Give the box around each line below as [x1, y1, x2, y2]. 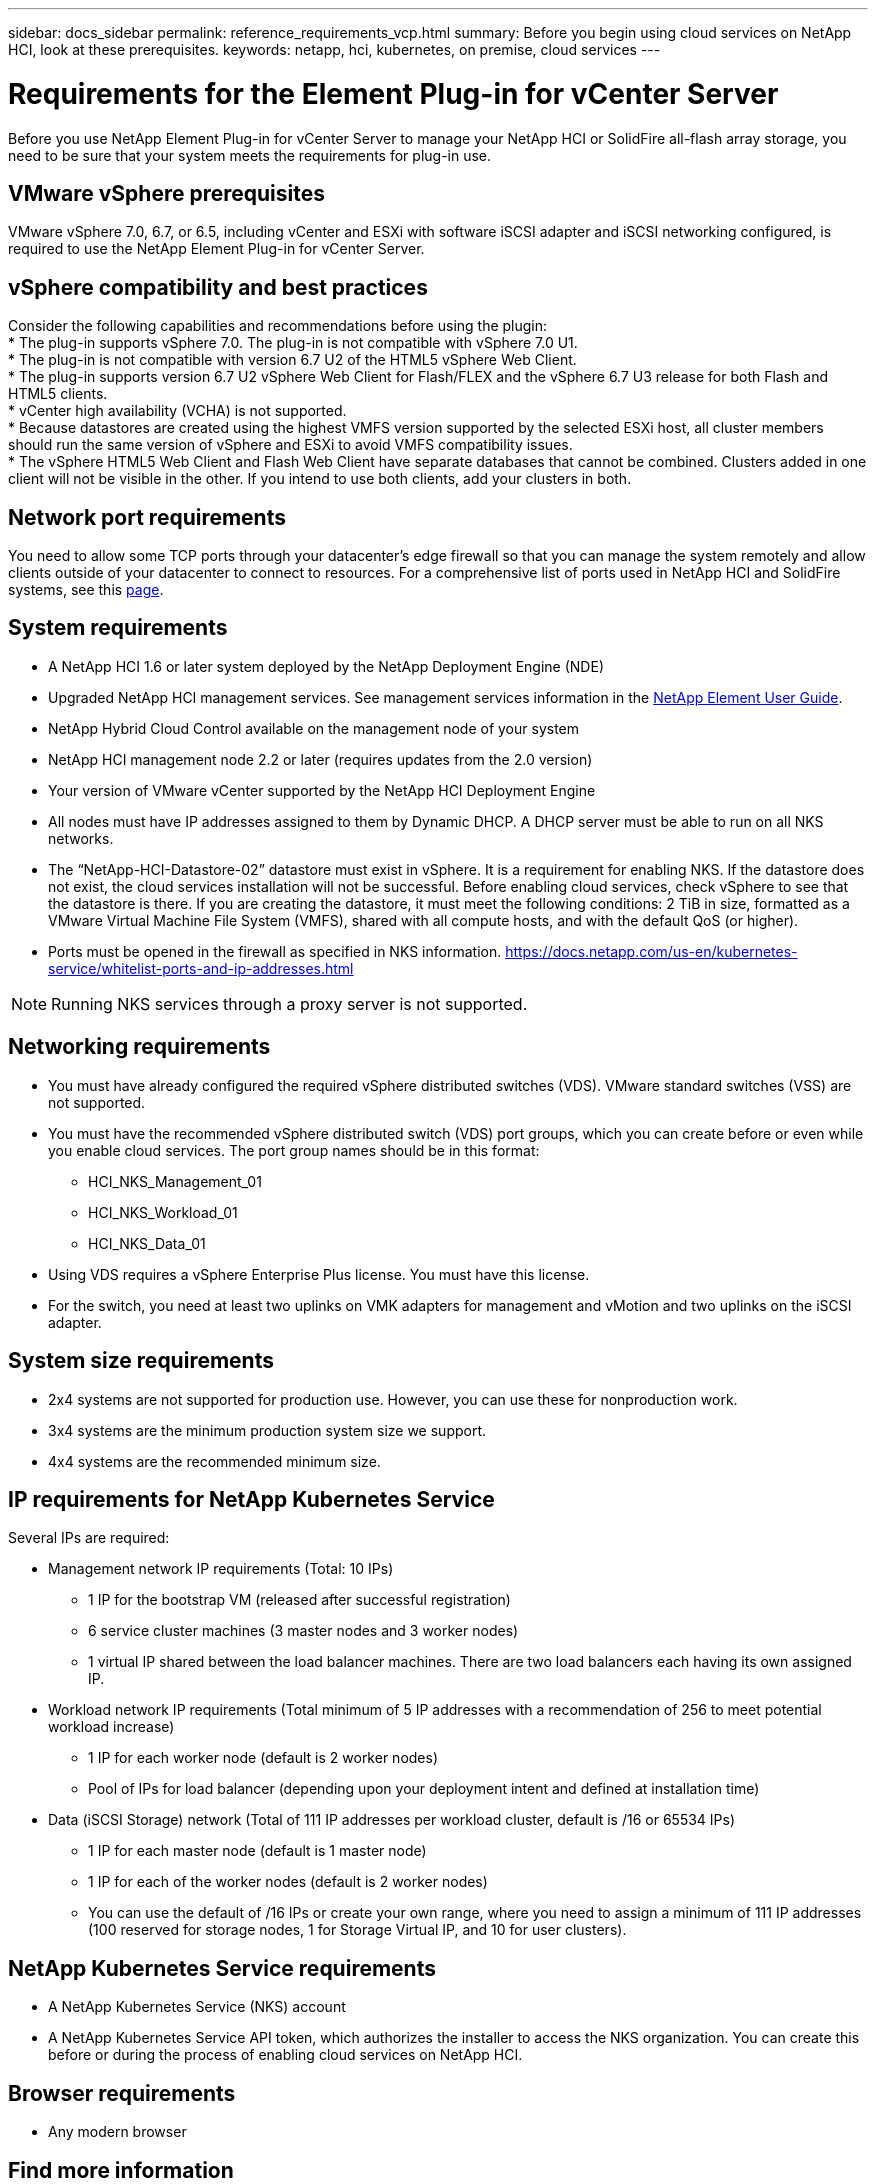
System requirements [8, 615, 228, 641]
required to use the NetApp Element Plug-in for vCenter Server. [8, 240, 425, 258]
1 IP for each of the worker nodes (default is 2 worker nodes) [88, 1873, 488, 1891]
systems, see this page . [8, 581, 164, 599]
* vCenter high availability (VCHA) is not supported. [8, 402, 347, 420]
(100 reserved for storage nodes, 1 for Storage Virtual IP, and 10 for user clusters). [88, 1921, 627, 1939]
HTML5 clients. [8, 385, 108, 403]
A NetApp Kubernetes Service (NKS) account [48, 1998, 346, 2016]
